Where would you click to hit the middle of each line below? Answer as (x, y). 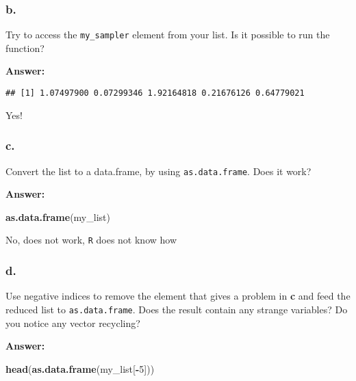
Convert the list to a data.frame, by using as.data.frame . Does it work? (158, 171)
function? (25, 48)
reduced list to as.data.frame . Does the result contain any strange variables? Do (177, 309)
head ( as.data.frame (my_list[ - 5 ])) (80, 368)
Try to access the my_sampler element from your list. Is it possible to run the (168, 35)
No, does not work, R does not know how (91, 240)
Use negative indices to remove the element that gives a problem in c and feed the (178, 296)
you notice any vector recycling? (73, 323)
